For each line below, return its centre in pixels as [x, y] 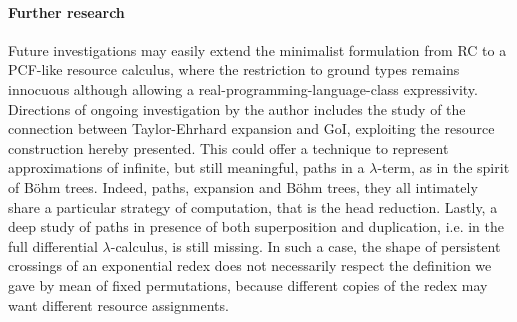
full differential [53, 245]
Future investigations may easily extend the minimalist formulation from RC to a [257, 49]
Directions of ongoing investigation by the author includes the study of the [237, 108]
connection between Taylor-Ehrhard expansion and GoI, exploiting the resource [251, 128]
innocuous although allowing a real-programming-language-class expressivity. [243, 88]
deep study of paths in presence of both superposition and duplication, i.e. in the [256, 226]
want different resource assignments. [118, 304]
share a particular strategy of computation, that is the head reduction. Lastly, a [253, 206]
